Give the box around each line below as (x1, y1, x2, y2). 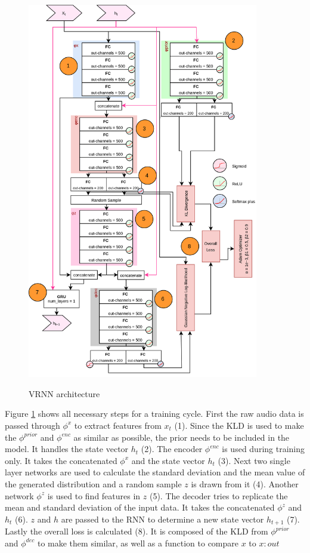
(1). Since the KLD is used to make (174, 419, 304, 431)
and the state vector (131, 454, 205, 466)
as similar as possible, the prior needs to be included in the (73, 431, 290, 443)
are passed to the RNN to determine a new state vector (61, 512, 264, 525)
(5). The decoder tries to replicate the (149, 489, 288, 502)
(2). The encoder (141, 443, 203, 455)
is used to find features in (47, 489, 141, 502)
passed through (5, 419, 60, 431)
